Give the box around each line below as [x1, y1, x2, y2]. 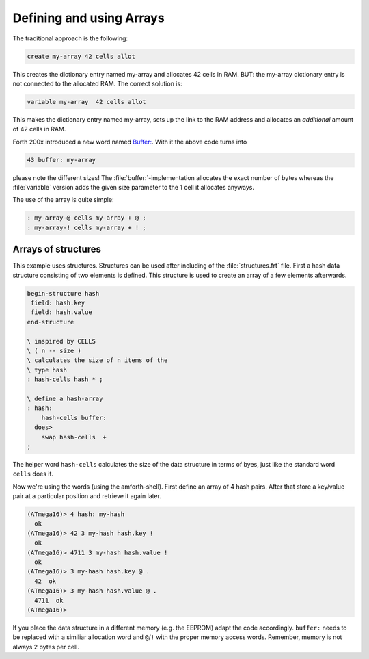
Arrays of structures [12, 244, 102, 255]
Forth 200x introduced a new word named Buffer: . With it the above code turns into [12, 138, 247, 146]
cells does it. [12, 469, 54, 478]
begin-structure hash [27, 289, 100, 297]
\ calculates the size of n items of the [27, 357, 168, 364]
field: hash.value [31, 309, 92, 316]
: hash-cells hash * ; [27, 376, 103, 383]
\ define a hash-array [27, 394, 103, 402]
